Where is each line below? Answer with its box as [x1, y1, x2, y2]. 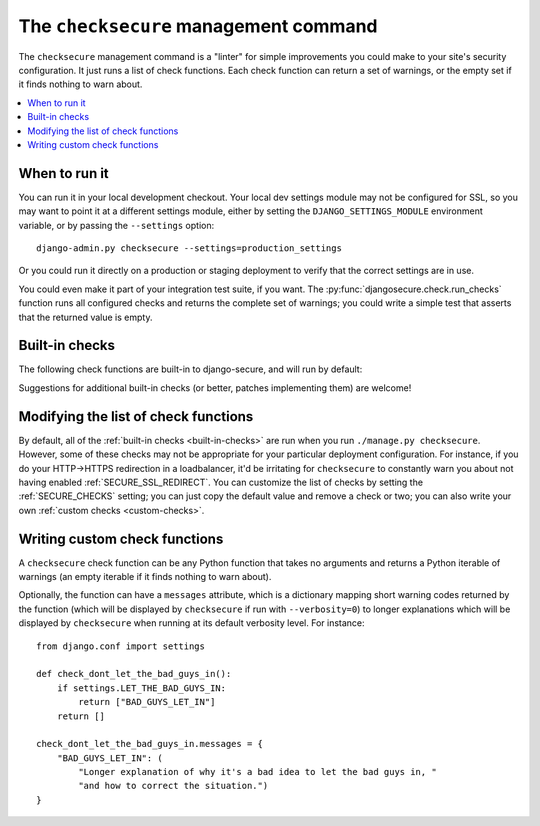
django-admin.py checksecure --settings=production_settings [36, 242, 342, 254]
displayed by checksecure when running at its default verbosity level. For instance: [18, 617, 365, 629]
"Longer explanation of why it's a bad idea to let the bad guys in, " [78, 766, 437, 778]
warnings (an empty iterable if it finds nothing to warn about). [18, 570, 272, 582]
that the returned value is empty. [18, 311, 153, 323]
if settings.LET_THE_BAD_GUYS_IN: [56, 682, 227, 694]
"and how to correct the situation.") [78, 780, 269, 792]
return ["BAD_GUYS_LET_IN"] [78, 696, 216, 708]
